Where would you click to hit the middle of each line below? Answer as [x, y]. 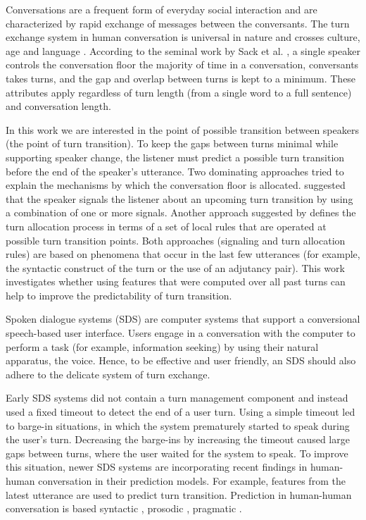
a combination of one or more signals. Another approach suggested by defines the [181, 212]
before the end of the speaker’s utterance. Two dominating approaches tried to [175, 171]
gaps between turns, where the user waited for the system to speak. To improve [177, 453]
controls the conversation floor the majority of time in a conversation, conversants [182, 64]
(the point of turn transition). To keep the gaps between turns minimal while [172, 143]
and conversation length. [58, 106]
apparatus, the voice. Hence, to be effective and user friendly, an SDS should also [181, 360]
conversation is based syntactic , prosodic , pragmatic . [124, 508]
